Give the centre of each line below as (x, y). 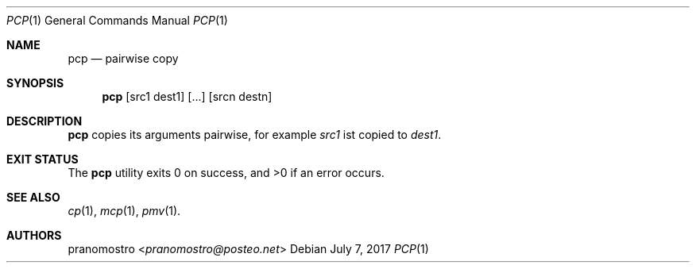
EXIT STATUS (43, 159)
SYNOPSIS (35, 83)
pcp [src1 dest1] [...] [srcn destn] (187, 96)
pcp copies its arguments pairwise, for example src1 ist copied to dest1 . (255, 134)
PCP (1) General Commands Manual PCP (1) (117, 20)
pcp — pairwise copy (123, 58)
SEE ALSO (33, 197)
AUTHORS (34, 235)
